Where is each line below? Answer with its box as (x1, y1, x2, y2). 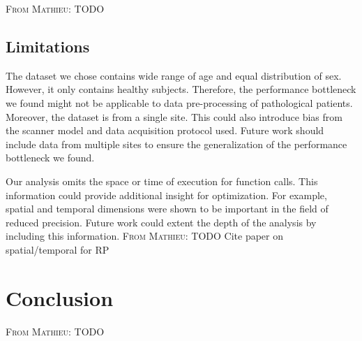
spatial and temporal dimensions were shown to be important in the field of (6, 201, 329, 216)
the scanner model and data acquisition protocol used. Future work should (6, 123, 324, 138)
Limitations (6, 35, 90, 57)
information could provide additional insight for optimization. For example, (6, 187, 327, 202)
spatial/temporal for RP (6, 242, 110, 256)
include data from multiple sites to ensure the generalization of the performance (6, 136, 347, 151)
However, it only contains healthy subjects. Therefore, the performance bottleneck (6, 82, 356, 96)
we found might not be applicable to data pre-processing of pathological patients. (6, 95, 353, 110)
